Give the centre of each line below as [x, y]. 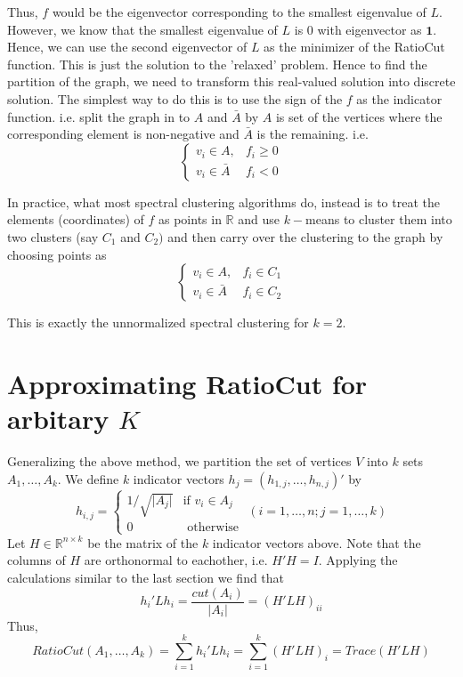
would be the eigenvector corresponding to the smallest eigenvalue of [239, 12]
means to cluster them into [379, 219]
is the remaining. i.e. [313, 134]
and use [259, 219]
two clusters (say [53, 236]
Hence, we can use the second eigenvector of [127, 47]
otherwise [213, 528]
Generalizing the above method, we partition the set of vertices [179, 461]
